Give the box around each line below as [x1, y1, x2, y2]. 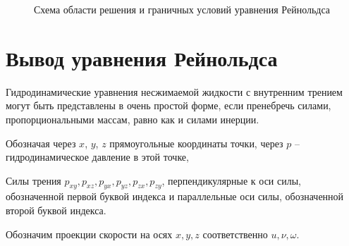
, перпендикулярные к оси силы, [161, 173, 301, 187]
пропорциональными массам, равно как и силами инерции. [6, 111, 259, 126]
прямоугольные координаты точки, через [109, 135, 283, 150]
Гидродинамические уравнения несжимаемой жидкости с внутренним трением [6, 84, 343, 99]
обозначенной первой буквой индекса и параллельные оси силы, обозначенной [6, 189, 344, 204]
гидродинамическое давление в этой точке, [6, 149, 189, 164]
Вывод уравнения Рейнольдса [6, 43, 278, 72]
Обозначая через [6, 135, 76, 150]
